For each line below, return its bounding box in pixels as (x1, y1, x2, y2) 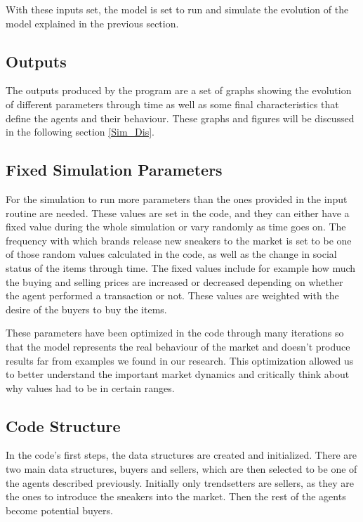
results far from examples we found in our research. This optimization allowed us (6, 353, 354, 367)
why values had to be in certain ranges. (6, 380, 175, 395)
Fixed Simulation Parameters (6, 159, 223, 181)
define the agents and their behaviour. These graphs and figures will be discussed (6, 110, 355, 125)
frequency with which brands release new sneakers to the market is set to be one (6, 233, 352, 247)
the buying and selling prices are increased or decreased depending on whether (6, 274, 343, 289)
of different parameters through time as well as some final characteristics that (6, 96, 339, 111)
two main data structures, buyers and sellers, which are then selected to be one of (6, 462, 357, 476)
